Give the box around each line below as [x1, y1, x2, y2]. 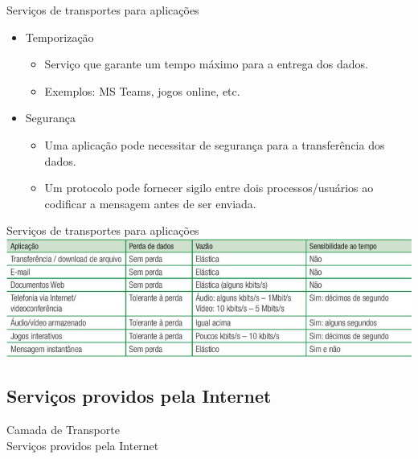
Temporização [25, 28, 94, 45]
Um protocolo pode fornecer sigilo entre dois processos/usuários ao [44, 179, 374, 196]
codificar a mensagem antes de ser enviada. [44, 195, 256, 211]
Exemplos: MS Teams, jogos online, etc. [44, 82, 240, 99]
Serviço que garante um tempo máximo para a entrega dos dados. [44, 55, 368, 72]
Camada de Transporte [6, 421, 120, 438]
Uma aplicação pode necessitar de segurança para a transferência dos [44, 136, 385, 153]
